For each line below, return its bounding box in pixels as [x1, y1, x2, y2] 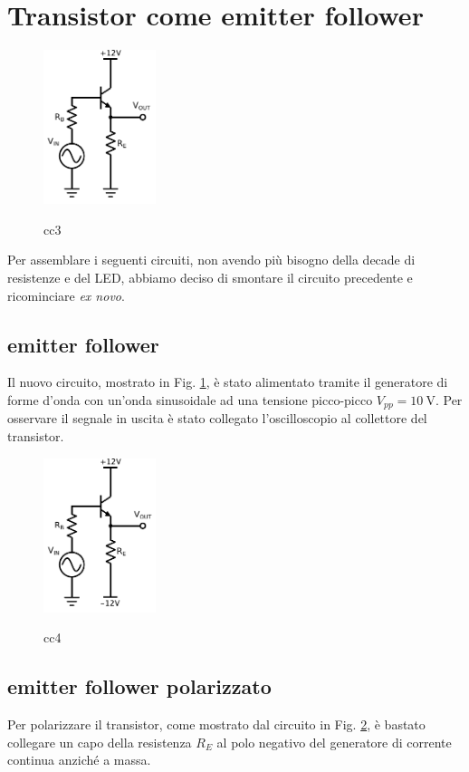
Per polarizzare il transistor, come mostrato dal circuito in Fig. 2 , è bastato [7, 715, 426, 734]
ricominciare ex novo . [7, 285, 125, 304]
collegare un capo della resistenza [7, 732, 192, 751]
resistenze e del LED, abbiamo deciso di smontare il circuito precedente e [7, 267, 413, 286]
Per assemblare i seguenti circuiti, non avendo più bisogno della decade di [7, 250, 416, 269]
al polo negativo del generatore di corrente [216, 732, 452, 751]
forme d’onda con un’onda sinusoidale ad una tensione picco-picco [7, 390, 373, 409]
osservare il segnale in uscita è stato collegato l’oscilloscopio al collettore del [7, 409, 427, 428]
